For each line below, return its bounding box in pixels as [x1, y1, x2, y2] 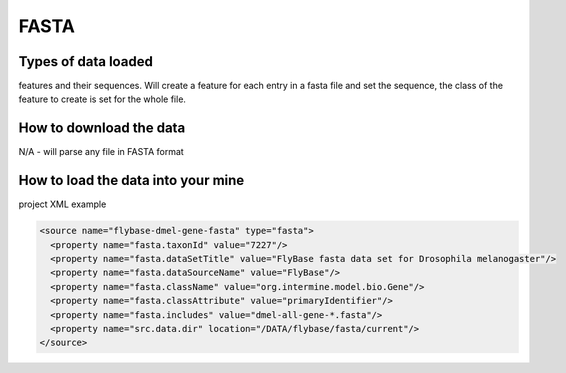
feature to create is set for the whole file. [18, 93, 187, 105]
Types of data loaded [18, 53, 154, 70]
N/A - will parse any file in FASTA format [18, 146, 184, 158]
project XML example [18, 198, 107, 210]
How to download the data [18, 120, 186, 137]
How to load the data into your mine [18, 172, 245, 189]
